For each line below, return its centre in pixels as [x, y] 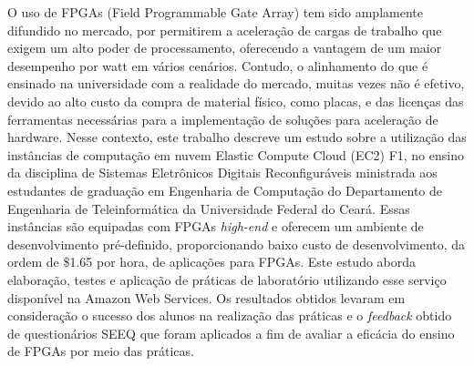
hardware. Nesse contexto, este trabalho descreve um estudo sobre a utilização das [237, 137]
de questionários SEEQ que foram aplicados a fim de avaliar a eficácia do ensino [231, 333]
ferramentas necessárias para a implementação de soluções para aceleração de [223, 119]
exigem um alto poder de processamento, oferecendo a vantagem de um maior [225, 48]
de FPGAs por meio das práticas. [101, 351]
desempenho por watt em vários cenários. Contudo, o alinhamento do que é [218, 65]
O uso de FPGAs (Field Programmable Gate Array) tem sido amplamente [215, 12]
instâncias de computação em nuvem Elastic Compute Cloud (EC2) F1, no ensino [236, 154]
